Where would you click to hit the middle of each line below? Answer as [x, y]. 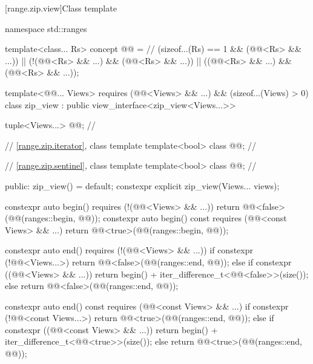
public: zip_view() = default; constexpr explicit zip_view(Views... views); [142, 185]
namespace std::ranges [46, 28]
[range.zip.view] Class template [61, 8]
